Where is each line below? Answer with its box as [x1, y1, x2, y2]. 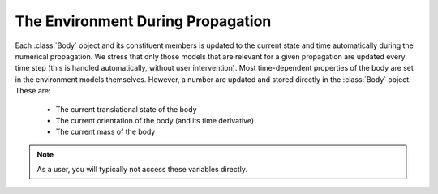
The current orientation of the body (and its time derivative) [55, 115, 255, 125]
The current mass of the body [55, 127, 156, 137]
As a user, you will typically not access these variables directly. [36, 165, 247, 175]
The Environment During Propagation [15, 12, 272, 30]
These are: [15, 86, 52, 96]
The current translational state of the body [55, 104, 198, 114]
